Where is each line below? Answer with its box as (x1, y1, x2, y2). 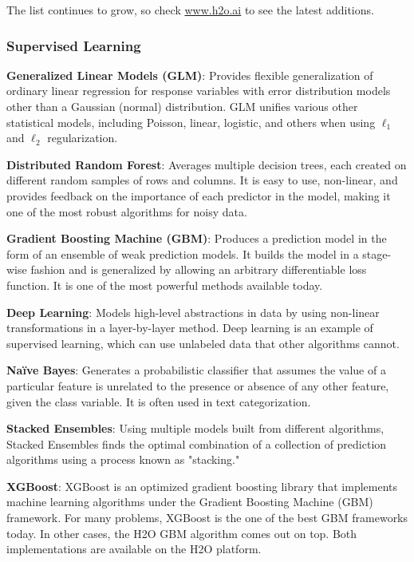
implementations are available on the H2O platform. (6, 540, 262, 557)
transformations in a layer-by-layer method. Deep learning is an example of (6, 319, 373, 336)
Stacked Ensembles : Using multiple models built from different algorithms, (6, 420, 384, 437)
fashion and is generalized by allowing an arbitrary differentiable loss (30, 261, 367, 278)
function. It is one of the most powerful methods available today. (6, 276, 323, 293)
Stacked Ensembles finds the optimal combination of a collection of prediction (6, 435, 387, 452)
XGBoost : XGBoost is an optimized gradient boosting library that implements (6, 477, 398, 494)
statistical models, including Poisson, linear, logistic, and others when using (6, 113, 376, 130)
